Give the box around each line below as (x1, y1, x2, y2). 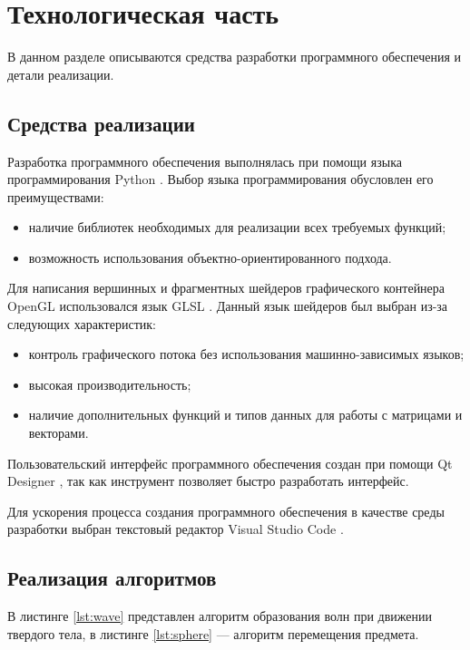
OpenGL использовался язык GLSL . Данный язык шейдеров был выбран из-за (7, 296, 448, 315)
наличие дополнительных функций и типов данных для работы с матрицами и (28, 405, 463, 424)
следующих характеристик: (7, 314, 156, 333)
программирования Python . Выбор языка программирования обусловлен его (7, 170, 434, 189)
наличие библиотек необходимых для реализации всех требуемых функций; (28, 218, 446, 237)
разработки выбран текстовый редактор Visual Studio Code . (7, 519, 344, 538)
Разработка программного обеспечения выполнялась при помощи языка (7, 151, 402, 170)
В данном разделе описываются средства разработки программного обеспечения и (7, 47, 461, 66)
